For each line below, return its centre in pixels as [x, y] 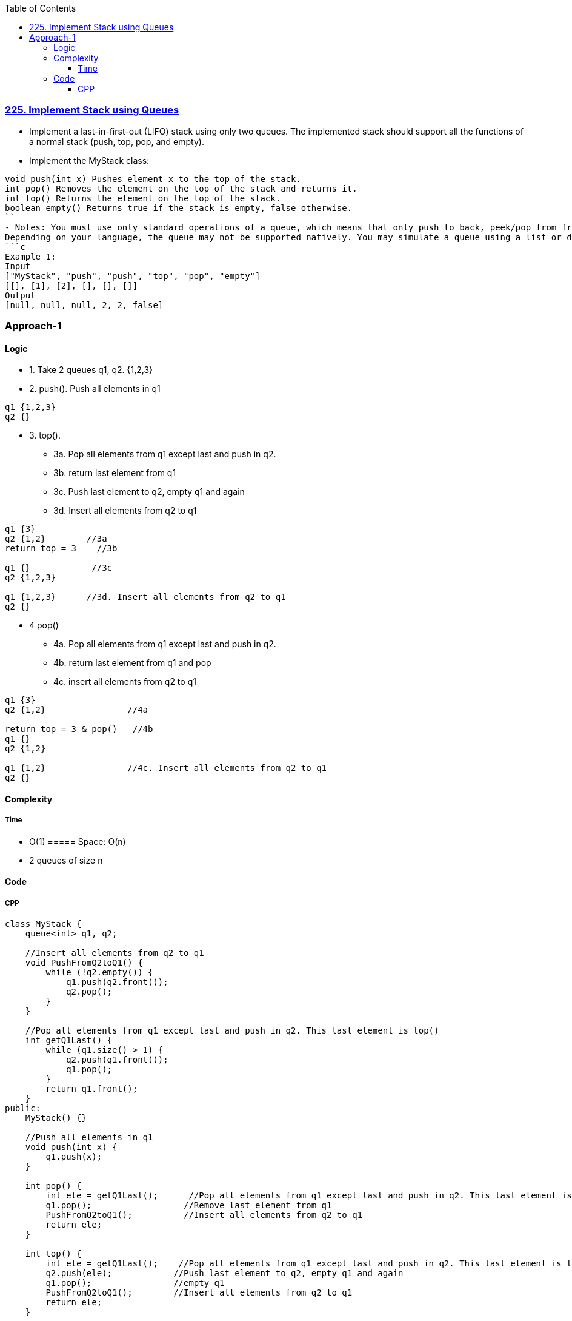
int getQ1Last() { [69, 1040]
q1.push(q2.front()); [117, 982]
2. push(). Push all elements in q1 [95, 389]
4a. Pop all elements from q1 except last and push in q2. [165, 644]
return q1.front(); [92, 1089]
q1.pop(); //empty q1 [135, 1283]
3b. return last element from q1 [115, 473]
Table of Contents [41, 8]
